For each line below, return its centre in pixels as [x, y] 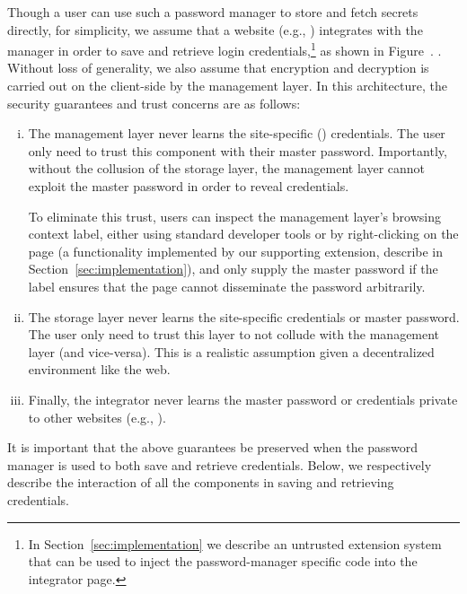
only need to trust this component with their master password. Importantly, [238, 150]
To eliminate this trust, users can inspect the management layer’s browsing [234, 216]
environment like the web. [99, 369]
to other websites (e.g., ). [97, 417]
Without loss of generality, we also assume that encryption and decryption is [218, 68]
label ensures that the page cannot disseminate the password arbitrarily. [227, 286]
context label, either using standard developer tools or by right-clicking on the [243, 234]
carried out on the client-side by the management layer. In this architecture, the [227, 86]
